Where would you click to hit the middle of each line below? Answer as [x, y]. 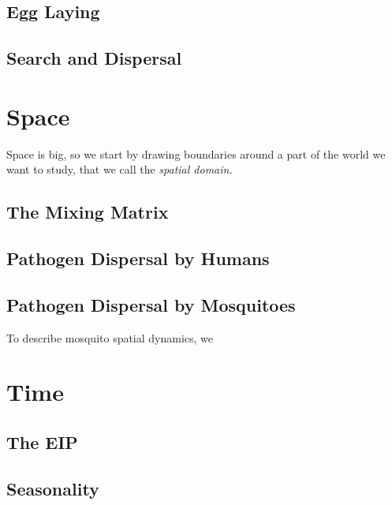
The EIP [42, 442]
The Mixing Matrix [88, 212]
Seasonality [53, 488]
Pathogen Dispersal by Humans [138, 258]
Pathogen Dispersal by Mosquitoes [151, 304]
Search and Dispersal [94, 58]
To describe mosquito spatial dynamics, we [110, 337]
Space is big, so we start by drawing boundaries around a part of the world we [196, 153]
